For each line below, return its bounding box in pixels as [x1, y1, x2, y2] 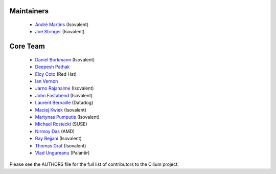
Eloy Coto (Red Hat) [35, 71, 77, 77]
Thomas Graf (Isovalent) [35, 142, 86, 148]
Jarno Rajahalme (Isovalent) [35, 85, 94, 92]
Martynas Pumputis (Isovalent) [35, 114, 100, 120]
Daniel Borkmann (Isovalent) [35, 56, 95, 62]
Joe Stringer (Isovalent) [35, 29, 85, 35]
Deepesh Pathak [35, 64, 70, 70]
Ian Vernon [35, 78, 58, 84]
